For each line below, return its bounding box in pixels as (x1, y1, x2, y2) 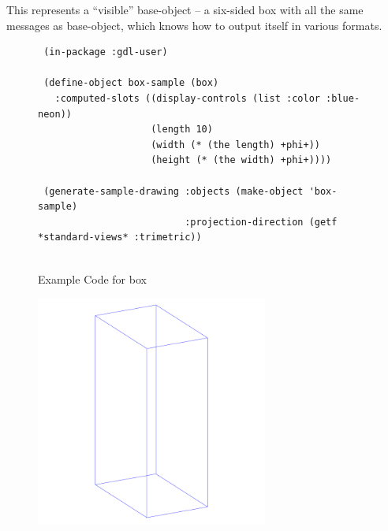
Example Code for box (38, 270, 147, 287)
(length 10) (151, 124, 213, 136)
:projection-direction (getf (185, 216, 338, 228)
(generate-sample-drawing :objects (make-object (43, 185, 304, 197)
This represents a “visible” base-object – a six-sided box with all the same (6, 2, 364, 17)
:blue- (326, 92, 360, 104)
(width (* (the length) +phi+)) (151, 139, 320, 150)
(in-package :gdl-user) (43, 46, 168, 58)
